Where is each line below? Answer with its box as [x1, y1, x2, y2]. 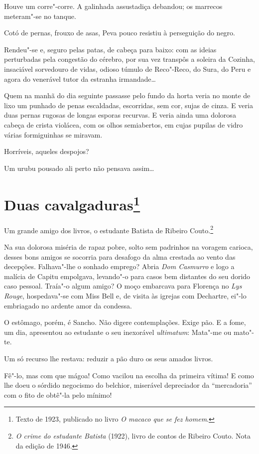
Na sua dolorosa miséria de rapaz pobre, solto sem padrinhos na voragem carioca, [4, 242, 253, 252]
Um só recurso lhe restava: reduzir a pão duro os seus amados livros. [4, 353, 213, 363]
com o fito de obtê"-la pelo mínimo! [4, 389, 112, 400]
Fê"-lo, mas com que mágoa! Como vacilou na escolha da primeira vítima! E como [4, 370, 254, 380]
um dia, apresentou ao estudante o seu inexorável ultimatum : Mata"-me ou [4, 326, 232, 337]
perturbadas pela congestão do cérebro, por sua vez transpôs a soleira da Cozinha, [4, 54, 255, 64]
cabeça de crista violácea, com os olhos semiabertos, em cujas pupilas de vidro [4, 119, 243, 130]
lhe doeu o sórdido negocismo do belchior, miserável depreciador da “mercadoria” [4, 380, 252, 390]
